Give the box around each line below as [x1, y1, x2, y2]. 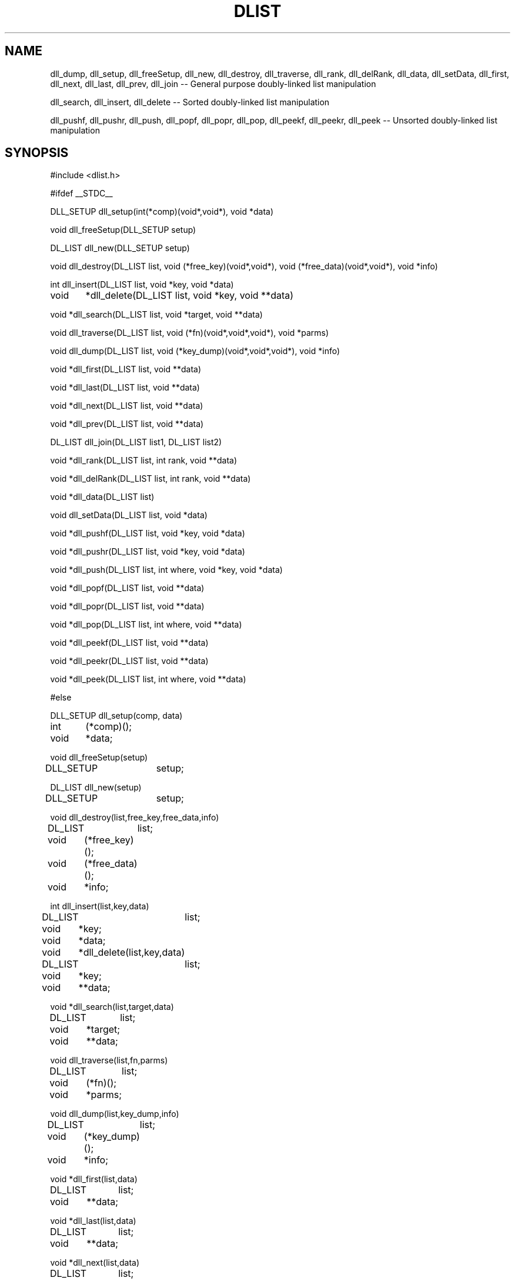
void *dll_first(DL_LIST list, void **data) [50, 364, 202, 375]
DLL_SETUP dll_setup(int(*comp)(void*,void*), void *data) [50, 206, 274, 217]
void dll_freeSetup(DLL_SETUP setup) [50, 225, 196, 235]
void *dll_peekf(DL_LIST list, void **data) [50, 638, 209, 648]
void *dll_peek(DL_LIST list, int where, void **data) [50, 674, 246, 685]
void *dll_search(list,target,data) [50, 1002, 174, 1012]
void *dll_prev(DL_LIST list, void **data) [50, 419, 204, 429]
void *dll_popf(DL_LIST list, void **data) [50, 583, 205, 593]
